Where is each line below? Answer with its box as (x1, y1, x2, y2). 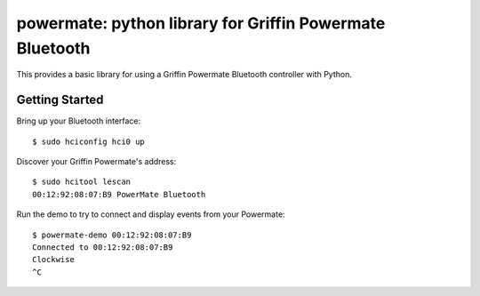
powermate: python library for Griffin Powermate (16, 13, 386, 33)
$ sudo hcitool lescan (32, 177, 132, 187)
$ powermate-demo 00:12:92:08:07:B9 (32, 229, 192, 240)
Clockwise (32, 254, 75, 265)
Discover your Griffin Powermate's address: (16, 156, 177, 167)
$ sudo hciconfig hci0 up (32, 136, 146, 147)
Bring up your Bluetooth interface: (16, 116, 141, 126)
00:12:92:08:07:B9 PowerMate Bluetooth (32, 189, 206, 199)
